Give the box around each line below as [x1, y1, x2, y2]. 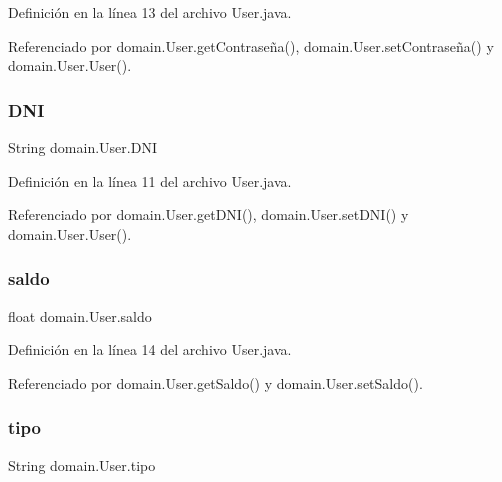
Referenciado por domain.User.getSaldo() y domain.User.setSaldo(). [8, 372, 423, 393]
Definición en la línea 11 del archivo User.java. [8, 170, 292, 191]
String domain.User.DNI [8, 137, 157, 157]
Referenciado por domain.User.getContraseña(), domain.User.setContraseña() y [8, 35, 494, 56]
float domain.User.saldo [8, 305, 152, 326]
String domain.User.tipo [8, 454, 156, 475]
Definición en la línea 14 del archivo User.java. [8, 339, 292, 360]
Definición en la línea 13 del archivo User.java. [8, 2, 292, 22]
